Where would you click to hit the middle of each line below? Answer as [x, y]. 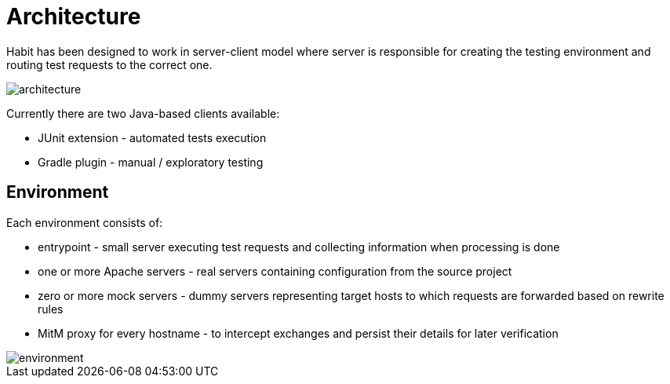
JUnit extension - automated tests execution [152, 137]
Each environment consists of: [85, 222]
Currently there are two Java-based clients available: [143, 113]
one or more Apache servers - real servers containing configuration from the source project [275, 271]
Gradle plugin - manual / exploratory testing [151, 162]
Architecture [74, 16]
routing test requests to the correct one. [109, 64]
